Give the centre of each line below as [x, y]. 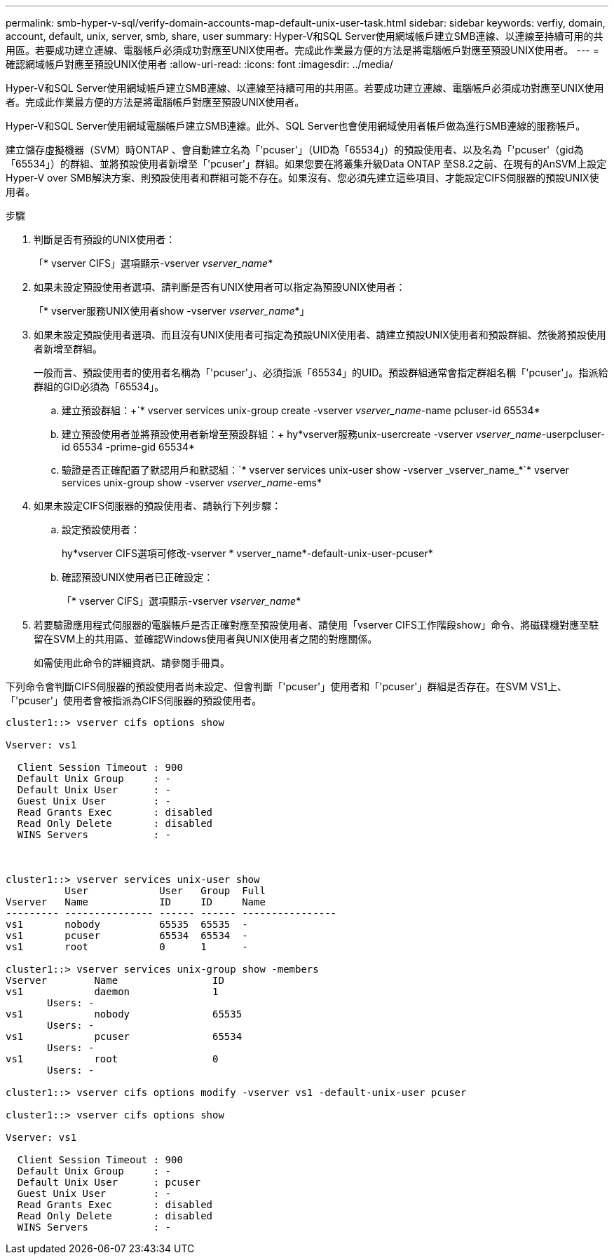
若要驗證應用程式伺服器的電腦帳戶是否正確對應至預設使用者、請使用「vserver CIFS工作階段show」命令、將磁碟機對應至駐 [316, 625]
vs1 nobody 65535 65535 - [127, 924]
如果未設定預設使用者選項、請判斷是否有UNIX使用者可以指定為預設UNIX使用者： [220, 287]
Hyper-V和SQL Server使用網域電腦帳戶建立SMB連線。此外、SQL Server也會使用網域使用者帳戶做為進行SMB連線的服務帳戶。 [296, 126]
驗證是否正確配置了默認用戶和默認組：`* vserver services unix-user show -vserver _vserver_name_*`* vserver [315, 470]
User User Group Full [165, 891]
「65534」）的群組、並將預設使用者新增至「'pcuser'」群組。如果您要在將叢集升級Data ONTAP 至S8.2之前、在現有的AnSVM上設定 [306, 164]
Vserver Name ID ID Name [136, 902]
